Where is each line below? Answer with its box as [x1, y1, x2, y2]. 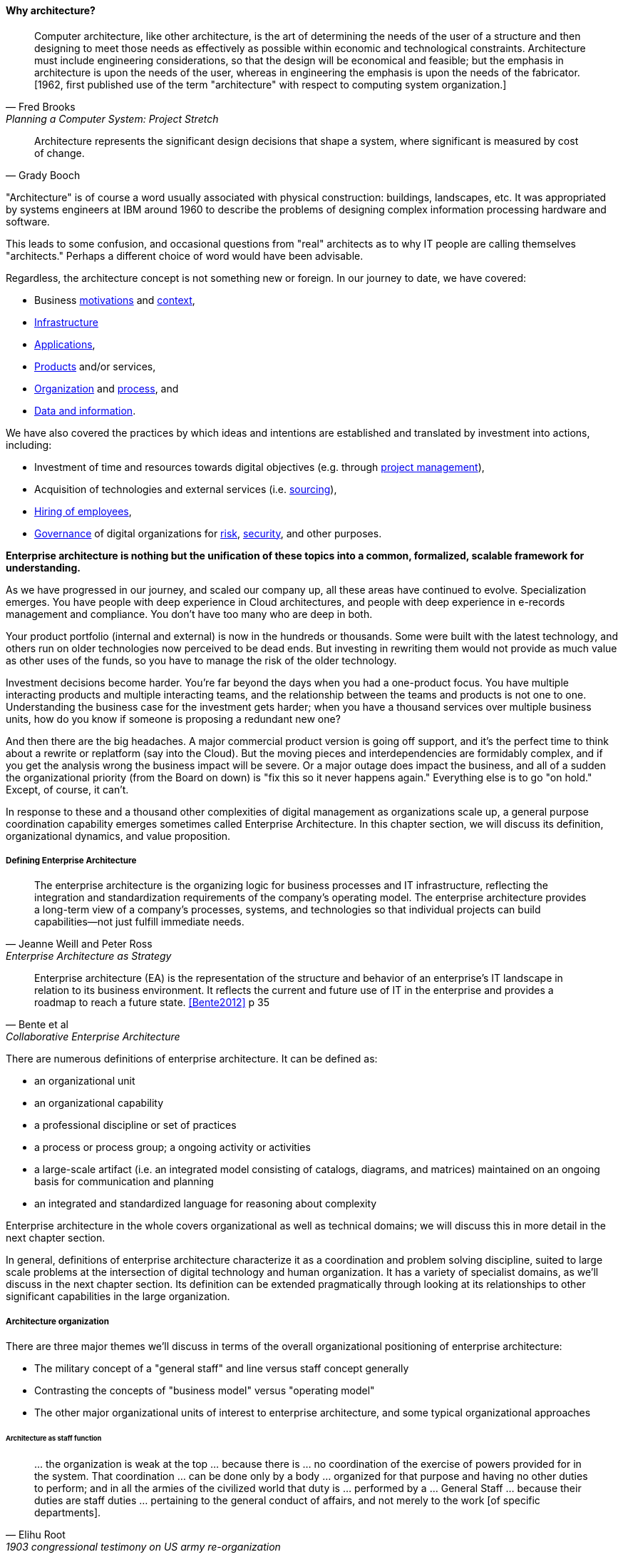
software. [6, 215, 50, 228]
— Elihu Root [6, 1528, 66, 1541]
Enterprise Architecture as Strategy [6, 950, 172, 963]
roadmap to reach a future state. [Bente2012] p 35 [34, 996, 269, 1009]
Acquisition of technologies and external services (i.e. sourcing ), [34, 482, 337, 495]
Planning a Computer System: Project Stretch [6, 112, 219, 125]
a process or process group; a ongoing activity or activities [34, 1141, 311, 1154]
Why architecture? [6, 4, 96, 16]
